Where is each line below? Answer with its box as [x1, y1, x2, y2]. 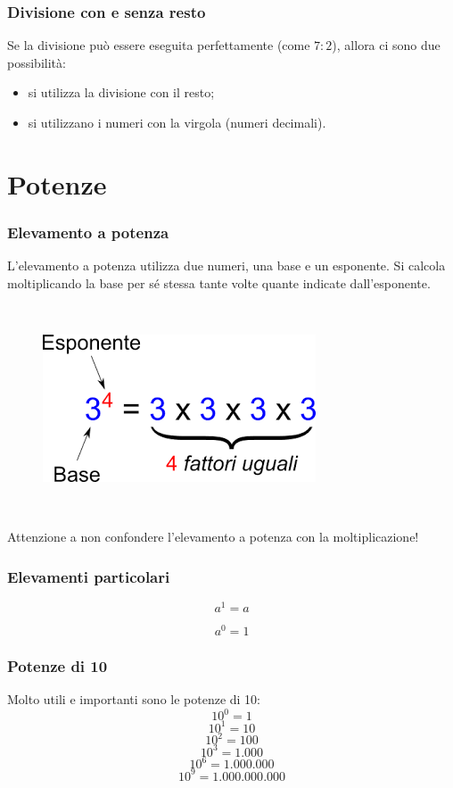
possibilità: [7, 53, 66, 71]
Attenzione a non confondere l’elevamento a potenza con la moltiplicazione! [7, 527, 419, 546]
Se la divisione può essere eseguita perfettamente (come [7, 36, 310, 54]
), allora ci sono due [332, 36, 441, 54]
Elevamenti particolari [7, 565, 170, 587]
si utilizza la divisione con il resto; [28, 83, 215, 102]
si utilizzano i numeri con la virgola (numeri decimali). [28, 113, 326, 131]
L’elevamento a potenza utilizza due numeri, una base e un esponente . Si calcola [7, 256, 446, 275]
